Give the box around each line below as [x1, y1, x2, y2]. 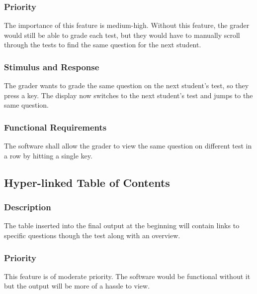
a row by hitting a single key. [4, 150, 92, 160]
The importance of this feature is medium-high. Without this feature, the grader [4, 20, 250, 30]
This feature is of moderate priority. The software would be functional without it [4, 271, 251, 281]
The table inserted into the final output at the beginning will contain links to [4, 220, 240, 231]
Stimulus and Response [4, 60, 99, 73]
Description [4, 201, 51, 213]
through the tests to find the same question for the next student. [4, 39, 201, 50]
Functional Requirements [4, 121, 107, 133]
